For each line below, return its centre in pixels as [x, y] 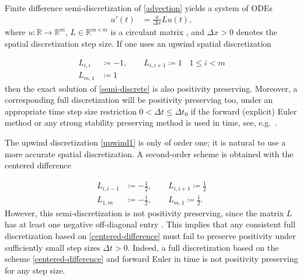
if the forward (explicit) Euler [244, 111]
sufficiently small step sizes [53, 247]
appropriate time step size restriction [71, 111]
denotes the [257, 32]
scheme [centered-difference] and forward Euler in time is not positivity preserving [151, 259]
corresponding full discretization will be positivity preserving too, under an [139, 100]
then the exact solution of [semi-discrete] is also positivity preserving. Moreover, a [151, 88]
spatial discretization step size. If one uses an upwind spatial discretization [138, 44]
